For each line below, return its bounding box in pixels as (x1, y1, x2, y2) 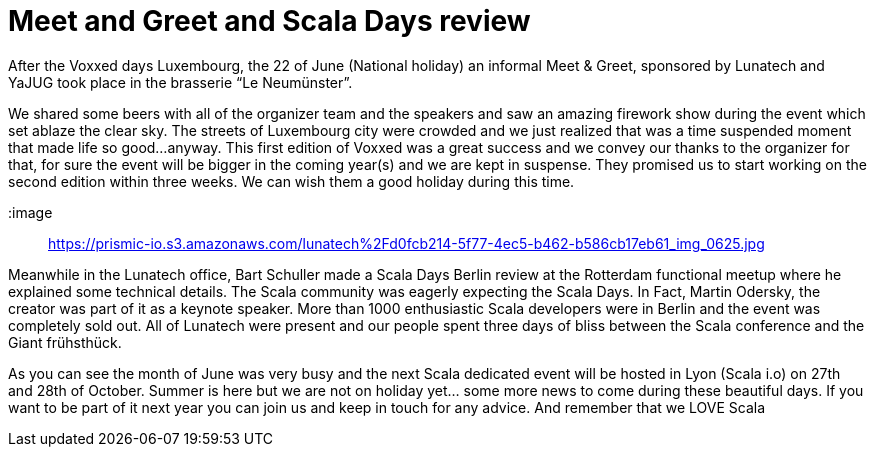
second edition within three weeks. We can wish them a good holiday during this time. (8, 172, 575, 190)
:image (8, 203, 53, 221)
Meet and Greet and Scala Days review (8, 4, 531, 38)
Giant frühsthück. (8, 333, 122, 351)
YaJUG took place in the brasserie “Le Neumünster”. (8, 73, 353, 91)
